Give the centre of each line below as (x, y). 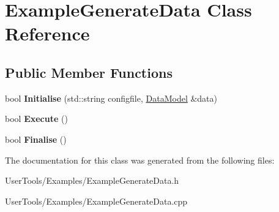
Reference (47, 33)
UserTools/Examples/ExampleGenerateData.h (92, 180)
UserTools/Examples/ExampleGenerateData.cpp (96, 201)
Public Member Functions (89, 72)
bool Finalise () (36, 139)
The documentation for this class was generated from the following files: (140, 160)
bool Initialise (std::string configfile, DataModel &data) (111, 98)
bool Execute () (36, 119)
